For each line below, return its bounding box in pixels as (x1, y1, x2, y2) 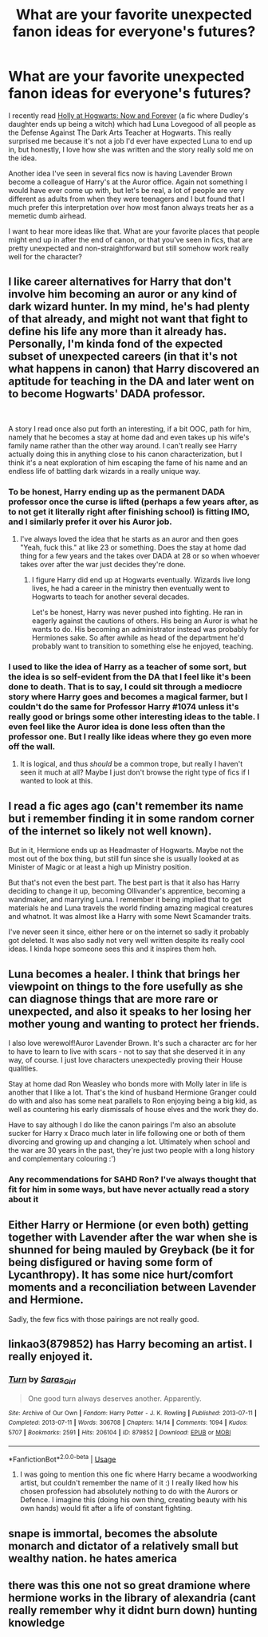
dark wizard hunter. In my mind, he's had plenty (8, 300, 250, 314)
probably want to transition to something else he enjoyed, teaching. (31, 641, 254, 651)
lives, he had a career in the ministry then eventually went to (31, 584, 230, 594)
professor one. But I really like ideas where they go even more (8, 731, 252, 742)
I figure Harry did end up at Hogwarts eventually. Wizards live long (31, 575, 251, 585)
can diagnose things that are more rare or (8, 992, 219, 1006)
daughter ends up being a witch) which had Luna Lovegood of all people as (8, 119, 257, 128)
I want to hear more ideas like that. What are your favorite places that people (8, 226, 260, 236)
